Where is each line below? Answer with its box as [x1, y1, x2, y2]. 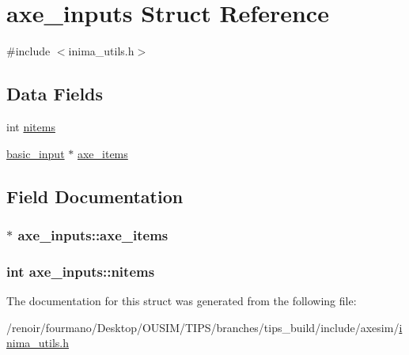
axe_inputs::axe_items [17, 225, 169, 244]
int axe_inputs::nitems [6, 261, 155, 281]
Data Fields [6, 81, 104, 106]
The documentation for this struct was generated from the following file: [6, 292, 357, 308]
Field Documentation [6, 183, 184, 208]
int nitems [6, 118, 55, 134]
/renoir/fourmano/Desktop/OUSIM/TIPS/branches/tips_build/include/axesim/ [6, 319, 400, 335]
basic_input [6, 145, 65, 161]
